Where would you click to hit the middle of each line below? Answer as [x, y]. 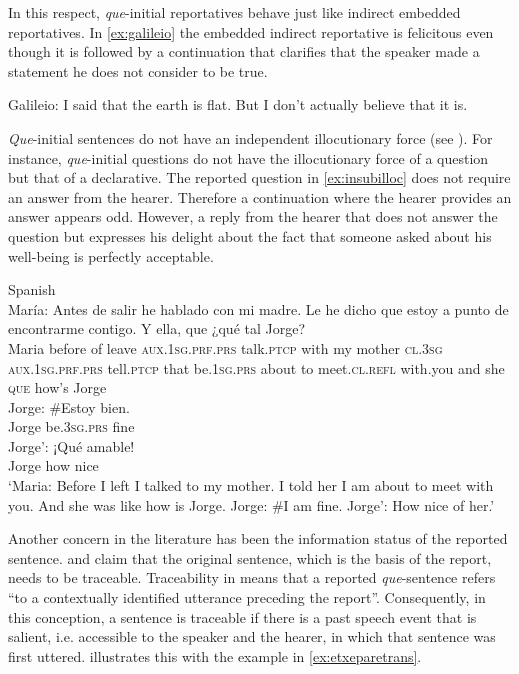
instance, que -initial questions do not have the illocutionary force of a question [248, 157]
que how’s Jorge [57, 387]
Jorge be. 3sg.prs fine [71, 426]
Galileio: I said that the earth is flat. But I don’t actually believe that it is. [238, 104]
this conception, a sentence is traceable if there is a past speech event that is [242, 616]
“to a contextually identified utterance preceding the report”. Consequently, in [247, 597]
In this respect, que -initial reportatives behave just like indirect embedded [234, 12]
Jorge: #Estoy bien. [69, 406]
